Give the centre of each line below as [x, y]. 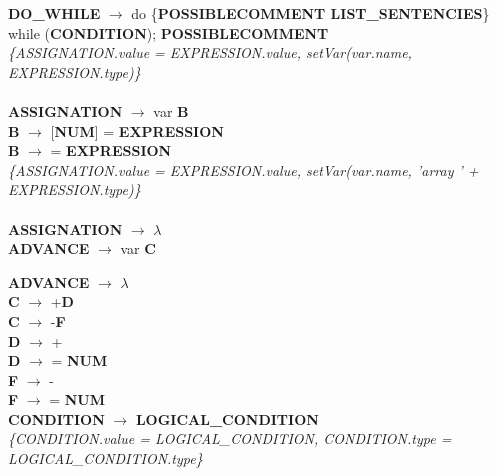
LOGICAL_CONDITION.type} [105, 458]
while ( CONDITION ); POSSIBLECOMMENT [168, 32]
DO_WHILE [54, 13]
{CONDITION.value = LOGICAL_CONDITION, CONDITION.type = [230, 438]
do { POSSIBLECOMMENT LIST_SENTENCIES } [310, 13]
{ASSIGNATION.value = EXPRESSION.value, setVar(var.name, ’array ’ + [243, 169]
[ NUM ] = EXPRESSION [137, 130]
